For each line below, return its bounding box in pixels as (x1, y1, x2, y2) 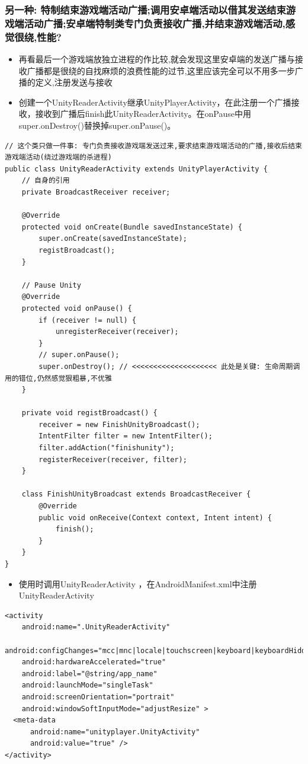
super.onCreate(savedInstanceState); (38, 234, 187, 243)
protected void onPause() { (21, 304, 132, 313)
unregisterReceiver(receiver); (55, 327, 179, 336)
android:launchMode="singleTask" (21, 681, 153, 690)
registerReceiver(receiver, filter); (38, 455, 187, 464)
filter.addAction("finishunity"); (38, 444, 175, 453)
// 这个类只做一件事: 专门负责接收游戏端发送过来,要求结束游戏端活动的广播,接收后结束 (5, 141, 302, 150)
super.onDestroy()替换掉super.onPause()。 (18, 119, 176, 132)
